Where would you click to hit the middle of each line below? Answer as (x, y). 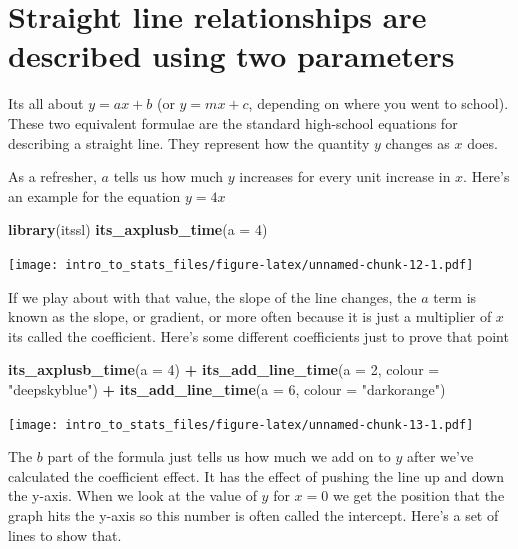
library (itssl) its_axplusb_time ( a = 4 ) (138, 229)
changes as (417, 142)
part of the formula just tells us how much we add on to (219, 456)
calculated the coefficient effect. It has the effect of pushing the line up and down (256, 475)
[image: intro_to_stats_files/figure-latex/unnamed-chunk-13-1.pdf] (241, 424)
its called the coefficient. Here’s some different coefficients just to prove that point (258, 335)
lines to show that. (65, 534)
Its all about (46, 103)
